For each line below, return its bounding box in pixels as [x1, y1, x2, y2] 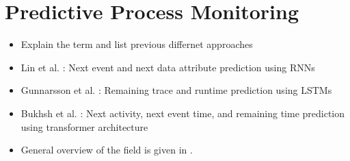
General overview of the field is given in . [21, 143, 193, 157]
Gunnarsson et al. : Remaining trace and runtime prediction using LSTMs [21, 83, 332, 97]
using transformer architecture [21, 119, 148, 134]
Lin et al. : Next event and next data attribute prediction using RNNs [21, 60, 315, 74]
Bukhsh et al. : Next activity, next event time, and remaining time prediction [21, 106, 345, 120]
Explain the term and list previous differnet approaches [21, 37, 253, 51]
